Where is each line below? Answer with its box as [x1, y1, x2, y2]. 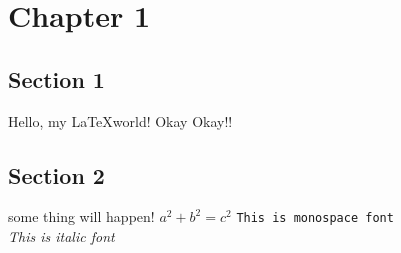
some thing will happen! [8, 206, 155, 227]
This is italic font [8, 226, 115, 247]
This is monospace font [236, 211, 394, 226]
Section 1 [8, 63, 105, 94]
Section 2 [8, 159, 105, 190]
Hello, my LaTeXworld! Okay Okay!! [8, 110, 233, 131]
